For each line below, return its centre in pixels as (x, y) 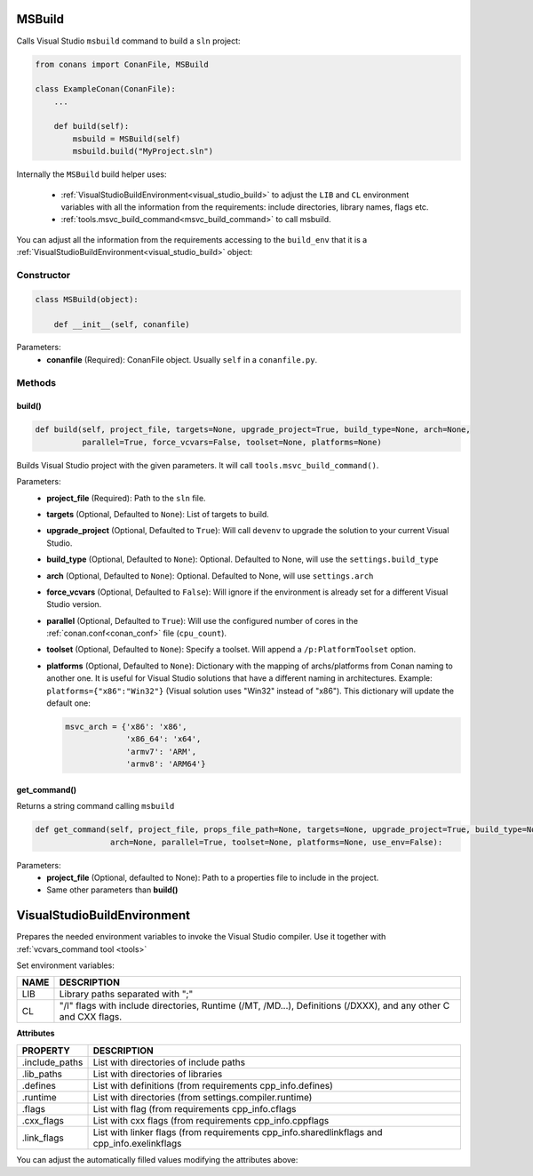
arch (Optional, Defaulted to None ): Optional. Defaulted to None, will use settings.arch (210, 576)
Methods (36, 382)
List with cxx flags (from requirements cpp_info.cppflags (211, 1120)
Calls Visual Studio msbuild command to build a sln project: (128, 41)
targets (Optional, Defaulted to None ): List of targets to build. (158, 514)
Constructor (44, 275)
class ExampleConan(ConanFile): (106, 89)
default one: (68, 703)
